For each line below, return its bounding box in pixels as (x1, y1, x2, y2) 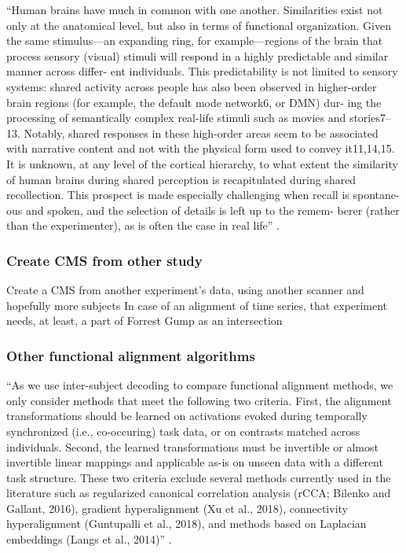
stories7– (349, 109, 391, 126)
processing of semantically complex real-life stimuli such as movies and (6, 109, 346, 126)
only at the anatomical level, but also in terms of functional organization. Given (6, 17, 391, 33)
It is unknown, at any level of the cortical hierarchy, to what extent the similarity (6, 155, 398, 171)
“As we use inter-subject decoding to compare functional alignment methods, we (6, 377, 393, 393)
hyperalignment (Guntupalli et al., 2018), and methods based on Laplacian (6, 515, 367, 532)
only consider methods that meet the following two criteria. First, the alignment (6, 392, 392, 408)
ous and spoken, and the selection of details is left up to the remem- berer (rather (6, 201, 400, 218)
